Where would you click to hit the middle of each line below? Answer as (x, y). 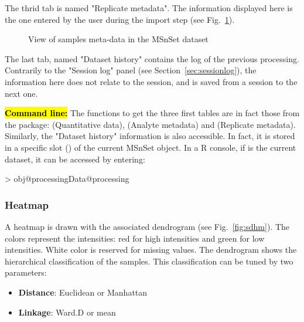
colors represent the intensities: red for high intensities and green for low (135, 238)
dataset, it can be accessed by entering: (75, 159)
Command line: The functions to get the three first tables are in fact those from (152, 113)
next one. (21, 93)
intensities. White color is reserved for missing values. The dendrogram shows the (151, 250)
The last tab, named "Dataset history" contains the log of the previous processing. (152, 58)
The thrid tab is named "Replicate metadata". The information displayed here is (149, 8)
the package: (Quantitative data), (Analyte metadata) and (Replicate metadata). (150, 124)
